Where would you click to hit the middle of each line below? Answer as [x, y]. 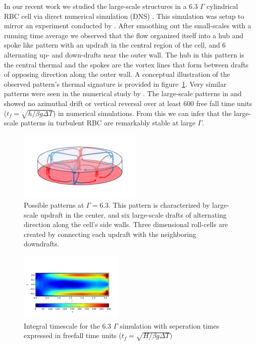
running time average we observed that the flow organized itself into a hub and [124, 35]
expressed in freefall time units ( [73, 335]
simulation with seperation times [170, 325]
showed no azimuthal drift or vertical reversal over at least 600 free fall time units [128, 103]
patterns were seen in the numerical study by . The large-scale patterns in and [123, 93]
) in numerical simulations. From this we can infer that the [142, 113]
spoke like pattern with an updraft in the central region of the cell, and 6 [115, 45]
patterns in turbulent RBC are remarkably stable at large [108, 123]
